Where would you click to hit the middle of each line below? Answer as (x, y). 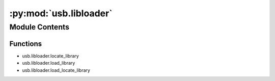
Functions (26, 44)
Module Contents (39, 27)
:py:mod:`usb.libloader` (61, 13)
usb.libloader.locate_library (50, 56)
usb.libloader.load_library (49, 63)
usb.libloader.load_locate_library (56, 70)
